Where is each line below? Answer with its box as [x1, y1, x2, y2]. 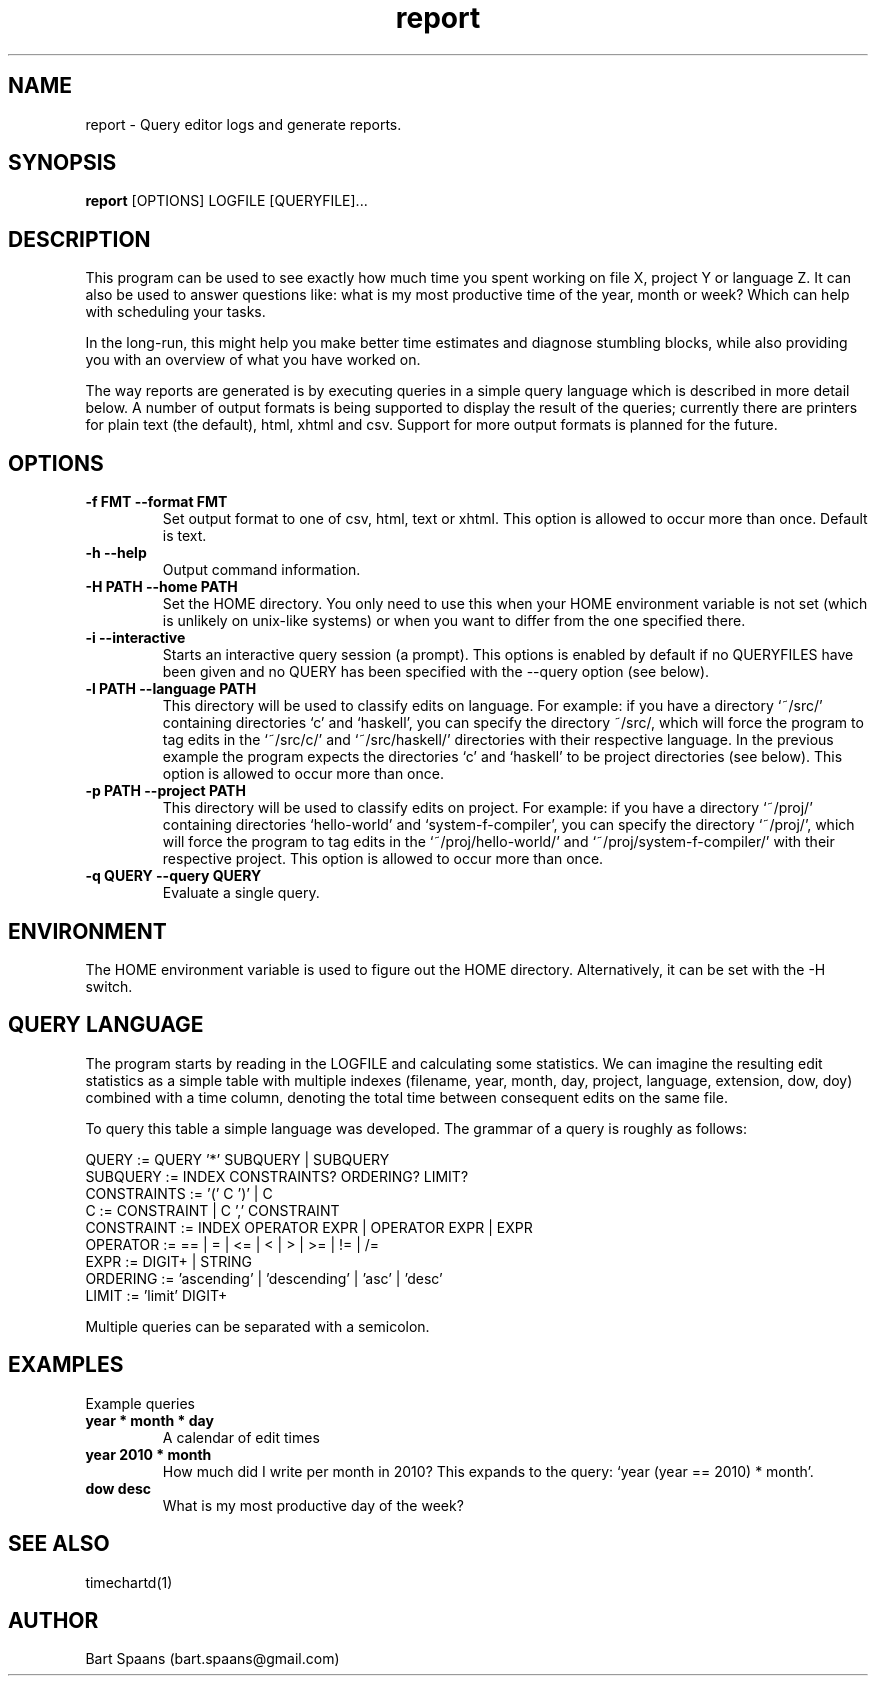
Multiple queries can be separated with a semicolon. [85, 1317, 430, 1335]
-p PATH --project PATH [85, 782, 246, 800]
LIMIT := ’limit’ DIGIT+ [85, 1286, 228, 1304]
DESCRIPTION [8, 226, 151, 252]
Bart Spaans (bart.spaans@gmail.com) [85, 1650, 340, 1668]
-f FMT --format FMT [85, 493, 228, 511]
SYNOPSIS [8, 150, 117, 176]
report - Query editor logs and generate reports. [85, 115, 402, 133]
